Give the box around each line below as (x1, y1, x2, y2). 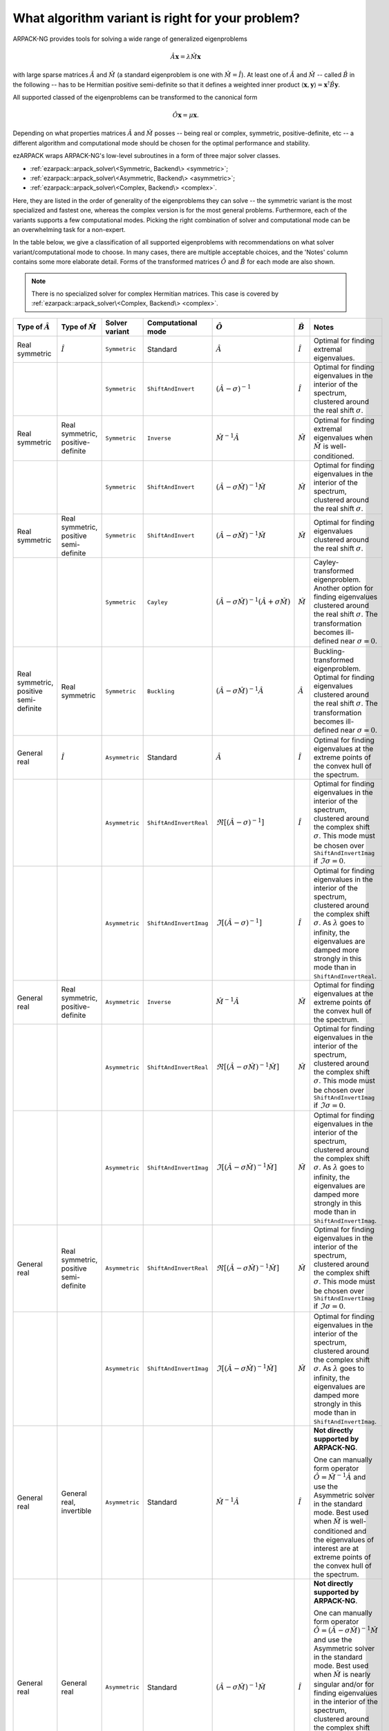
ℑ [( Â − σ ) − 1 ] (216, 917, 263, 928)
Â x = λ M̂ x (170, 53, 201, 60)
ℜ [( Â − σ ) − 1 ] (216, 816, 265, 827)
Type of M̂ (61, 322, 97, 332)
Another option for (313, 583, 374, 593)
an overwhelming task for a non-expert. (12, 226, 126, 233)
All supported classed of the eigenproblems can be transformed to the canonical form (12, 93, 258, 101)
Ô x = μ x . (172, 111, 200, 119)
